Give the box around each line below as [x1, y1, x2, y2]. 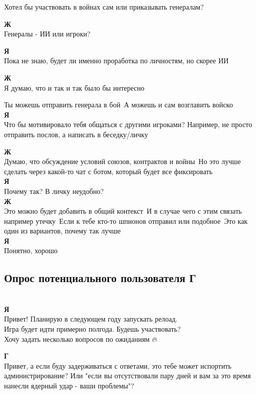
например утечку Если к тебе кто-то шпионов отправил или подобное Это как [4, 215, 248, 226]
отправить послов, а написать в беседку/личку [4, 129, 148, 139]
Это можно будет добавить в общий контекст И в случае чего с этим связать [4, 206, 242, 216]
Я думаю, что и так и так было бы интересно [4, 82, 144, 93]
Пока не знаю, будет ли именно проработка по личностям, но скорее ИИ [4, 55, 229, 66]
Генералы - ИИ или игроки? [4, 28, 91, 39]
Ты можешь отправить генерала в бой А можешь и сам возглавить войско [4, 99, 233, 110]
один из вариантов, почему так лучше [4, 225, 121, 236]
